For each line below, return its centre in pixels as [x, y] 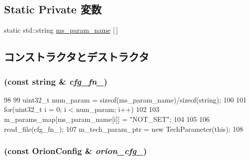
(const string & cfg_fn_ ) [56, 81]
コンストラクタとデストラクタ [77, 57]
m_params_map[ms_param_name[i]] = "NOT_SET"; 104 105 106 [107, 119]
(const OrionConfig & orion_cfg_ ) [76, 151]
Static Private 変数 [53, 9]
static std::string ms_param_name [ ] [61, 30]
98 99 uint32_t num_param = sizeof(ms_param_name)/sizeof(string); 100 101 [125, 99]
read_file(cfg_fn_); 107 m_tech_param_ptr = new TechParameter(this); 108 [124, 129]
